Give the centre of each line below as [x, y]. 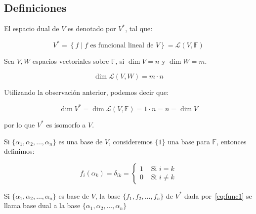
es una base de [81, 141]
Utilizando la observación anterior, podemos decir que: [86, 92]
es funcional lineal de [122, 46]
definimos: [19, 151]
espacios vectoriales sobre [71, 61]
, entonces [232, 141]
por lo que [20, 124]
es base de [74, 195]
